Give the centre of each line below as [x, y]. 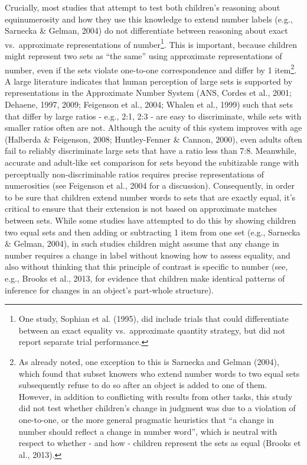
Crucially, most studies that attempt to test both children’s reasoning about [143, 7]
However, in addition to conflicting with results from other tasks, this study [156, 396]
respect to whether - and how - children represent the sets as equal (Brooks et [160, 443]
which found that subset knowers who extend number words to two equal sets [159, 373]
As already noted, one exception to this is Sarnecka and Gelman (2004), [149, 361]
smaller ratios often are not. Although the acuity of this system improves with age [153, 127]
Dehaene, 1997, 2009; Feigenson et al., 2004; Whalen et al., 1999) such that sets [149, 104]
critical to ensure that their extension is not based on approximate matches [141, 209]
